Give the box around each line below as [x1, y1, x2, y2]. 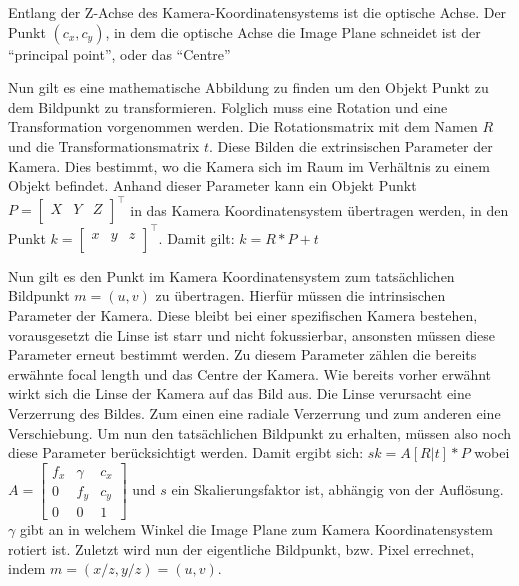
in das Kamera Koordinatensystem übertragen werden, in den [130, 199, 509, 220]
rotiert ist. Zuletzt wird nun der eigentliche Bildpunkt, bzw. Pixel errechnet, [8, 538, 475, 559]
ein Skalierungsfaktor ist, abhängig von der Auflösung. [171, 478, 504, 499]
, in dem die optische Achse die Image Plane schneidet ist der [105, 21, 481, 42]
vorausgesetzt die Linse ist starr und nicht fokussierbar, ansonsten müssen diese [8, 324, 496, 345]
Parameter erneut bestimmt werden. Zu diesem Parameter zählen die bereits [8, 344, 477, 365]
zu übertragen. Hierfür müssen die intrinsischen [155, 285, 446, 306]
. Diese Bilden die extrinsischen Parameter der [208, 135, 493, 156]
